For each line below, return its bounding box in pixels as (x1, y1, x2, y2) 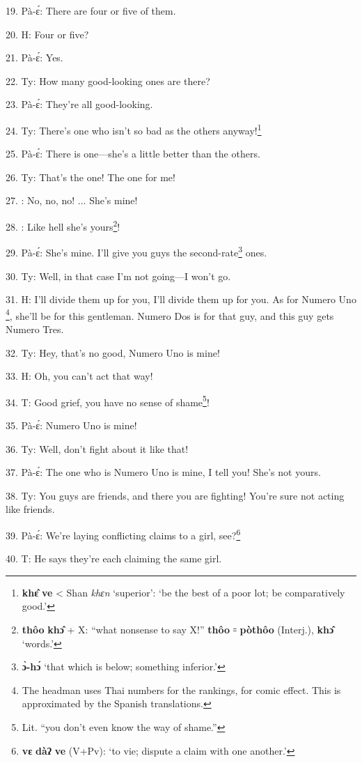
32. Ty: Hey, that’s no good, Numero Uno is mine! (6, 345, 220, 360)
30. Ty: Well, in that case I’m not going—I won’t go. (6, 268, 231, 283)
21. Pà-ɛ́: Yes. (6, 50, 63, 65)
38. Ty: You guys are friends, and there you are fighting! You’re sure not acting (6, 488, 345, 502)
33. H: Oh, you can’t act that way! (6, 369, 153, 383)
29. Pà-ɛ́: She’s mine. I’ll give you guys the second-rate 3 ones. (6, 243, 267, 259)
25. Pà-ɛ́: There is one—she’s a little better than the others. (6, 146, 260, 161)
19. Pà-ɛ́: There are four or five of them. (6, 3, 176, 17)
